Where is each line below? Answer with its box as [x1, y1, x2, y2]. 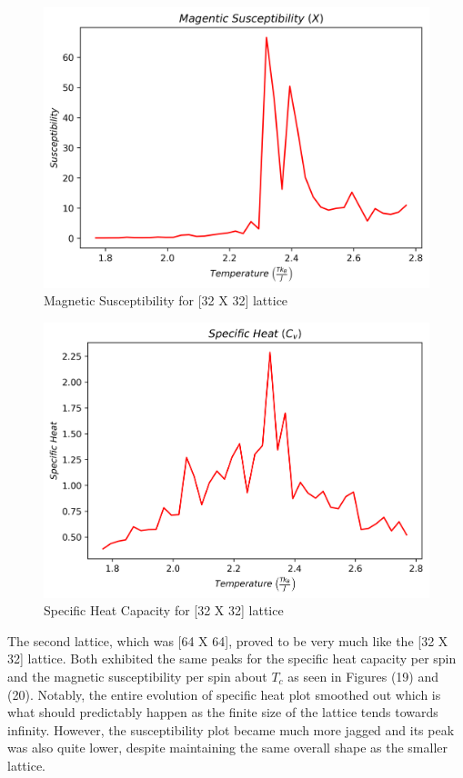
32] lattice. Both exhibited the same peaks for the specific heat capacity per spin [7, 649, 457, 668]
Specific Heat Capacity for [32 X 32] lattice [44, 601, 284, 620]
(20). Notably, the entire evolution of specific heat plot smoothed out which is [7, 684, 441, 703]
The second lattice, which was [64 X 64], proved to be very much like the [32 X [7, 631, 448, 650]
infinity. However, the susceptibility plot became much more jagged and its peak [7, 720, 455, 739]
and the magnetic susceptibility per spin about [7, 667, 267, 685]
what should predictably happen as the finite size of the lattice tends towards [7, 703, 438, 722]
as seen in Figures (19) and [287, 667, 439, 685]
